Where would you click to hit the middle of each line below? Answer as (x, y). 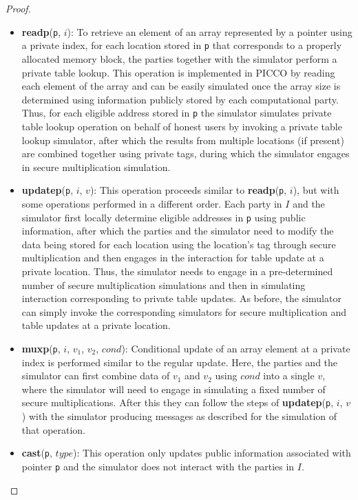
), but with (316, 190)
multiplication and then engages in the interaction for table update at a (173, 258)
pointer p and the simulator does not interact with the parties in (158, 466)
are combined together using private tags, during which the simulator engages (186, 153)
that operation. (54, 429)
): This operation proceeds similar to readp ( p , (188, 190)
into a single (289, 376)
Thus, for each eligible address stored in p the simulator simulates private (177, 113)
